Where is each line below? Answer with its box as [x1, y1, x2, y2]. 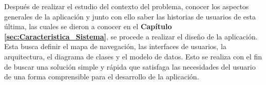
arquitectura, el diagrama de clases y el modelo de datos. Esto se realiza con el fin [4, 51, 262, 61]
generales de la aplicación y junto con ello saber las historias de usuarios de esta [4, 11, 256, 22]
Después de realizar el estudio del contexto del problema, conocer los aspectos [4, 1, 249, 11]
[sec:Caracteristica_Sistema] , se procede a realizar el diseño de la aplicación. [4, 31, 258, 41]
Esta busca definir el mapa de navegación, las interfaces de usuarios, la [4, 41, 226, 52]
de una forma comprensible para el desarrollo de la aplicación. [4, 71, 199, 82]
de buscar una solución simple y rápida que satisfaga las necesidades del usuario [4, 61, 256, 72]
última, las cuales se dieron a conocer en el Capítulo [4, 21, 172, 32]
